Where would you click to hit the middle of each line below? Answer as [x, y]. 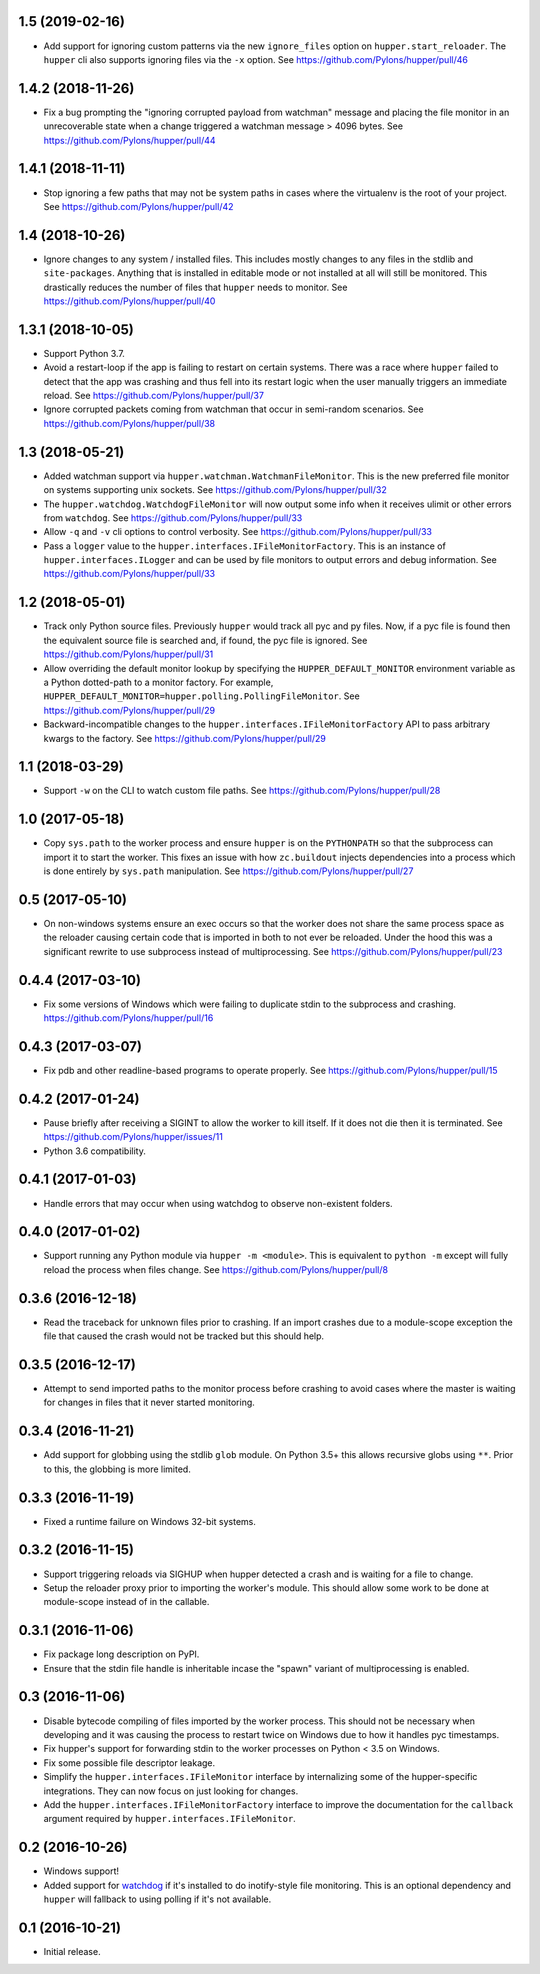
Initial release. [72, 1951]
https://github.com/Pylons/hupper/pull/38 [129, 423]
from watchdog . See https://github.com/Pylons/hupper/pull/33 [173, 517]
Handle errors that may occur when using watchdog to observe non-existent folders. [218, 1203]
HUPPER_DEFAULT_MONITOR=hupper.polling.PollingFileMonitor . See [201, 696]
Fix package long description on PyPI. [121, 1654]
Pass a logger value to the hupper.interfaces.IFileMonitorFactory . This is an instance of [245, 546]
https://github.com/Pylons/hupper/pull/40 [129, 301]
